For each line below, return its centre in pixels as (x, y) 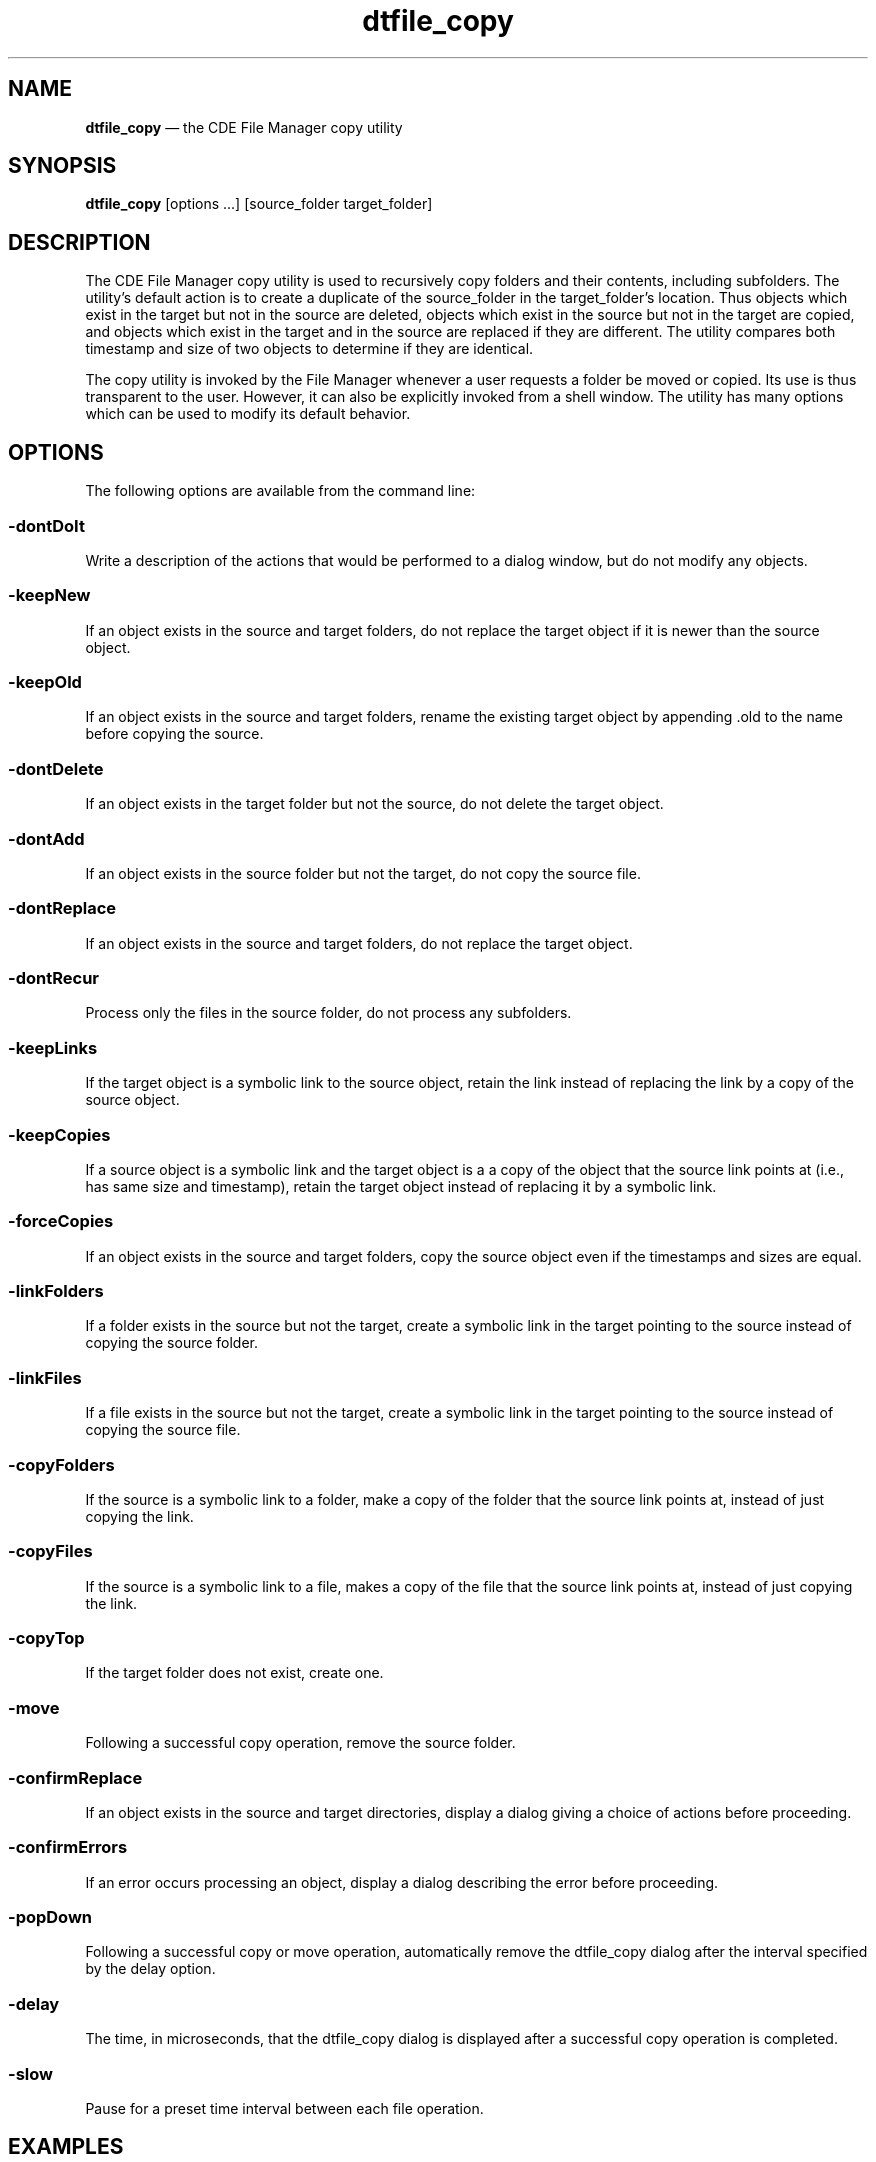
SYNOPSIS (62, 166)
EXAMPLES (66, 2147)
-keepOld (45, 682)
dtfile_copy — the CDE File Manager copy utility (244, 127)
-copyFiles (50, 1551)
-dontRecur (53, 978)
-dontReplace (62, 908)
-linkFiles (45, 1377)
